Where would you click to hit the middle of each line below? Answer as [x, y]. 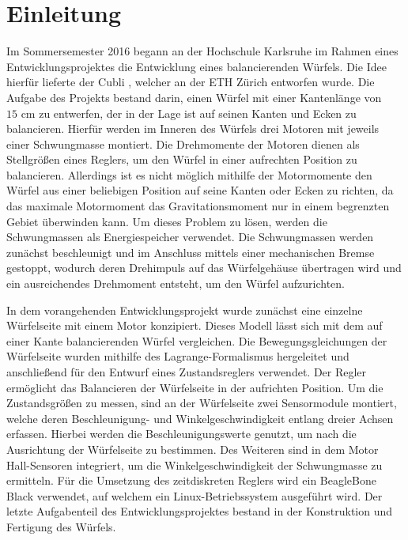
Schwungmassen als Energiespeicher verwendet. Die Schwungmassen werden [190, 237]
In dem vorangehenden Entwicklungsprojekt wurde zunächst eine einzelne [185, 310]
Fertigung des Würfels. [61, 526]
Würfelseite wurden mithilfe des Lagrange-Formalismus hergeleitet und [178, 356]
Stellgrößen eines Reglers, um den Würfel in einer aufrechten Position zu [182, 159]
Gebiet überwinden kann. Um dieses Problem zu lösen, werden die [167, 221]
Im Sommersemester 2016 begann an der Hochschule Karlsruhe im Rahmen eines [202, 51]
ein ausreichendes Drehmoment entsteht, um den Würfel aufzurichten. [176, 283]
